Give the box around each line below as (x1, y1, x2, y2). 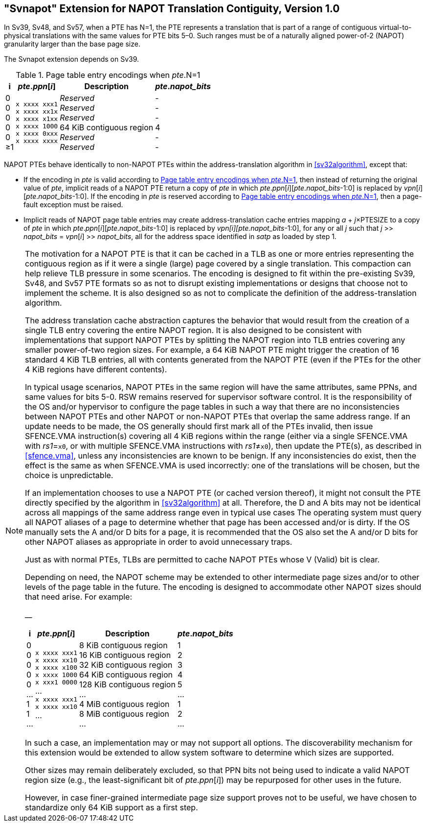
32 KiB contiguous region (79, 660, 173, 670)
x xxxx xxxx (16, 137, 58, 145)
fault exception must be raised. (23, 200, 123, 209)
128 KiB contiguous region (79, 680, 176, 690)
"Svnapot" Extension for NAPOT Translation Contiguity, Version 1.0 (4, 2, 340, 15)
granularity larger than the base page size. (4, 40, 140, 49)
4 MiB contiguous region (79, 699, 170, 709)
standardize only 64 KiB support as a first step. (25, 802, 198, 813)
